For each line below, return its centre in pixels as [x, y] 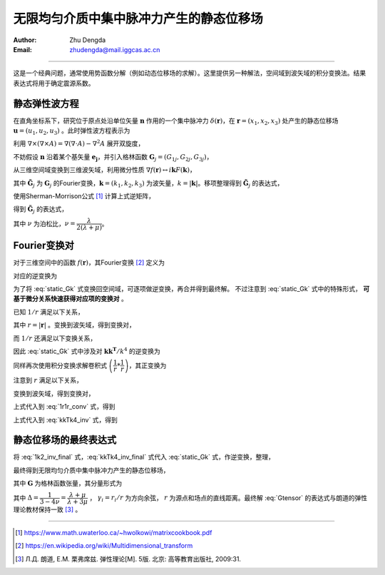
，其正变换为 [148, 365]
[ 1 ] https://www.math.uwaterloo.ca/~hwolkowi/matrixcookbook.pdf [114, 533]
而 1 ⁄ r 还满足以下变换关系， [55, 338]
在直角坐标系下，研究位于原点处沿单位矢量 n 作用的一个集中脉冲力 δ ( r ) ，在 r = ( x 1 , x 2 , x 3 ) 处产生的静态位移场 [176, 121]
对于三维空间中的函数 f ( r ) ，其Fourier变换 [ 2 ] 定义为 [89, 263]
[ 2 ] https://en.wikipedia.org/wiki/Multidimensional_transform [104, 546]
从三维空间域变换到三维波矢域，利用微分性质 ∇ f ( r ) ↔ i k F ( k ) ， [104, 170]
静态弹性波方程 [46, 103]
